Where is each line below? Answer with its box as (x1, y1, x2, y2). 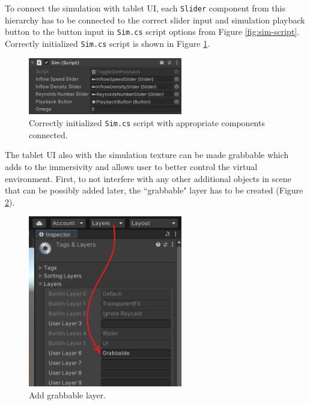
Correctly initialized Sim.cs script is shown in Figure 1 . (5, 37, 210, 49)
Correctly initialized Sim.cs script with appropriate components (29, 117, 265, 129)
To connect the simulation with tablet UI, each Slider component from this (5, 2, 286, 14)
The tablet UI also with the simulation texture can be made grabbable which (5, 148, 289, 161)
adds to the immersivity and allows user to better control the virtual (5, 160, 258, 172)
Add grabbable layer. (29, 388, 106, 401)
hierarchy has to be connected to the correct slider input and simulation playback (5, 13, 305, 26)
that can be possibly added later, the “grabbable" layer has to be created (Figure (5, 184, 303, 196)
